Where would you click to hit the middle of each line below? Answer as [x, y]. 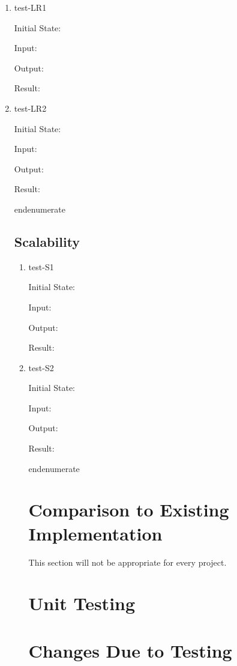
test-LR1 [30, 7]
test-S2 [41, 367]
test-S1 [41, 266]
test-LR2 [30, 108]
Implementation [95, 533]
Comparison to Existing [129, 510]
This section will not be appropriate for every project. [127, 562]
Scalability [47, 241]
